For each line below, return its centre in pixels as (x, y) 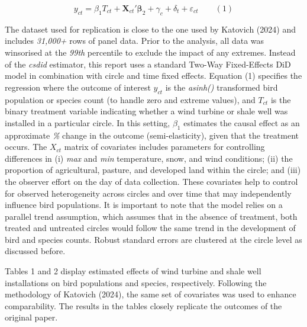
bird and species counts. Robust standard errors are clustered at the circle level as (153, 239)
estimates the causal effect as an (242, 122)
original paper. (31, 317)
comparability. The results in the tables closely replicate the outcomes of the (143, 305)
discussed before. (35, 251)
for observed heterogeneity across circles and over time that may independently (148, 193)
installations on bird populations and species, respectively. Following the (136, 282)
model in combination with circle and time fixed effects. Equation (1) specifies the (153, 76)
